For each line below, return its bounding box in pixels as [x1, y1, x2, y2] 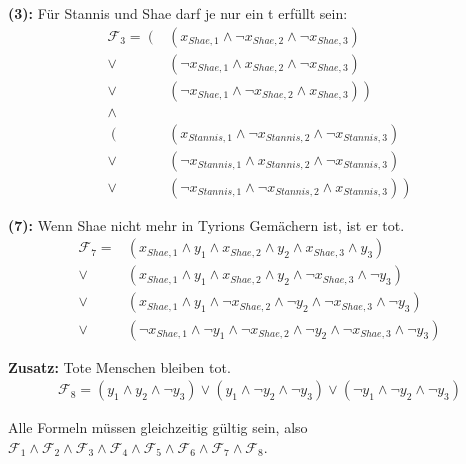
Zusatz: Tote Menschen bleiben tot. [8, 356, 231, 377]
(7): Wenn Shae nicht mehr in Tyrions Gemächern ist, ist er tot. [8, 214, 405, 235]
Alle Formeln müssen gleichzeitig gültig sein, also [8, 417, 308, 438]
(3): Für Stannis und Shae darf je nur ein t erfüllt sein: [8, 3, 348, 23]
